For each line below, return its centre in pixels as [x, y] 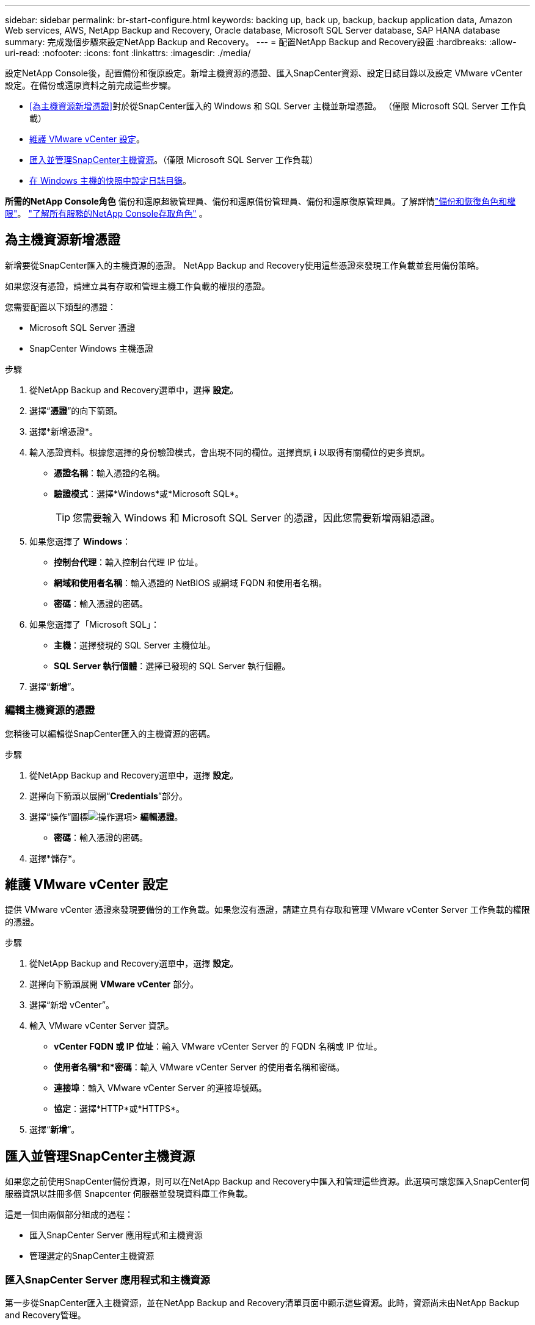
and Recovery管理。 [45, 1315]
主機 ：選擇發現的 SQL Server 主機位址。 [135, 645]
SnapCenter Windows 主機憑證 [92, 348]
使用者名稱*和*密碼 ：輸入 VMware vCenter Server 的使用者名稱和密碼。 [199, 1067]
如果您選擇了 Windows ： [80, 541]
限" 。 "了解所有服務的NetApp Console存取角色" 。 [106, 213]
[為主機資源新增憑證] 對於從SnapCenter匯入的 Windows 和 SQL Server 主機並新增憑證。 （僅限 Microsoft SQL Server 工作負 [278, 106]
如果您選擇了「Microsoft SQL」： [95, 624]
